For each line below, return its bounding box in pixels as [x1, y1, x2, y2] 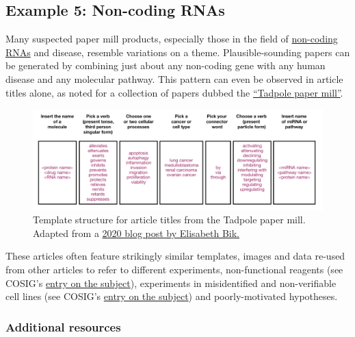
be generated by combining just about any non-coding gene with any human [5, 58, 326, 73]
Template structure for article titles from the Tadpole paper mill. [33, 212, 306, 227]
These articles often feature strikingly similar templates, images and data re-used [5, 249, 345, 263]
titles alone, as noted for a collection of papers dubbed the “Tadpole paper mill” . [5, 85, 343, 99]
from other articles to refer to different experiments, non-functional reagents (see [5, 262, 343, 276]
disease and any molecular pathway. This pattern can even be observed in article [5, 71, 343, 86]
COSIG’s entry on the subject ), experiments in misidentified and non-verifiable [5, 275, 337, 290]
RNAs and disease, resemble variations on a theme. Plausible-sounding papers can [5, 45, 350, 59]
